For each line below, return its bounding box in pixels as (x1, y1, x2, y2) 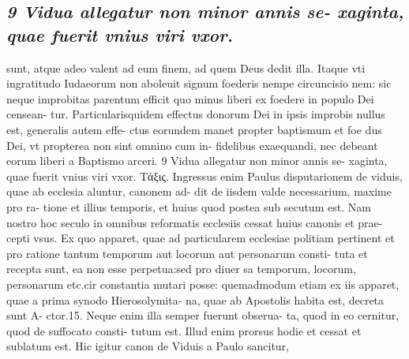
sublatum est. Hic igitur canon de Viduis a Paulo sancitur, (6, 338, 289, 354)
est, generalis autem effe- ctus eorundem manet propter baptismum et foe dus (6, 121, 382, 137)
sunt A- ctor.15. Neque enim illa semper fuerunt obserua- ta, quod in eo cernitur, (6, 307, 400, 323)
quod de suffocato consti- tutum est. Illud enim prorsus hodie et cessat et (6, 322, 362, 338)
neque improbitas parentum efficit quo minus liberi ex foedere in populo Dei (6, 90, 374, 107)
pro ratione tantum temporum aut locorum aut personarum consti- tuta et (6, 245, 368, 261)
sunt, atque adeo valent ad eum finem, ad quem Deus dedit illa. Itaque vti (6, 59, 366, 76)
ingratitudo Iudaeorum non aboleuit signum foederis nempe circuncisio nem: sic (6, 75, 392, 92)
